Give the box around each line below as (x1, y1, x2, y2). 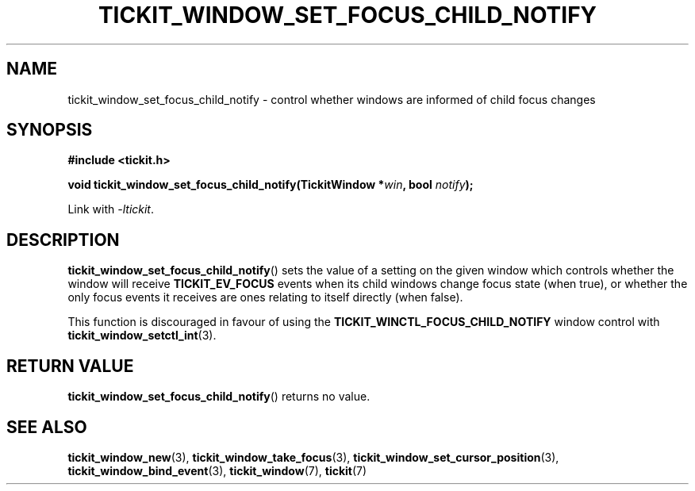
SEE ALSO (6, 416, 87, 437)
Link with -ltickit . (67, 202, 155, 217)
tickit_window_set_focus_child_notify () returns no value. (67, 389, 371, 404)
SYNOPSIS (6, 120, 93, 140)
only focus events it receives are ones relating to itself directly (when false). (67, 290, 463, 305)
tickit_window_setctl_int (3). (67, 328, 217, 343)
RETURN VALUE (6, 355, 134, 376)
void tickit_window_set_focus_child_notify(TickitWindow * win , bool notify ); (67, 178, 474, 192)
